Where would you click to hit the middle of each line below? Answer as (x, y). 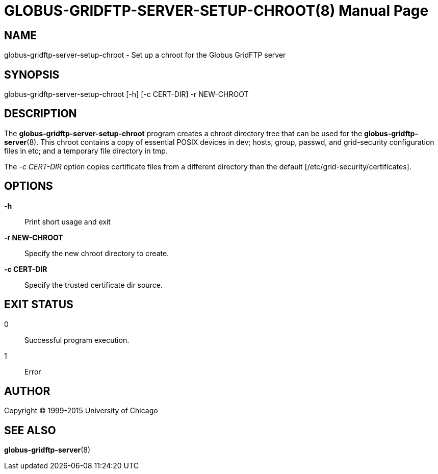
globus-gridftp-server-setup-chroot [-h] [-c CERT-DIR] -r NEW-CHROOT (126, 94)
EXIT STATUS (39, 305)
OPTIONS (29, 186)
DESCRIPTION (41, 114)
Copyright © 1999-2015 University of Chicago (81, 411)
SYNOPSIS (32, 74)
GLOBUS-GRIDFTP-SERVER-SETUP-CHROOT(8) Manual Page (216, 11)
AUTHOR (27, 391)
